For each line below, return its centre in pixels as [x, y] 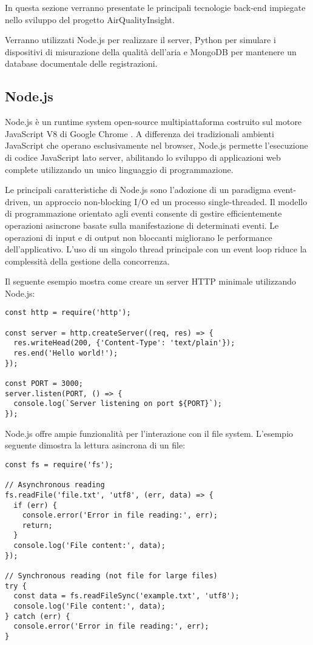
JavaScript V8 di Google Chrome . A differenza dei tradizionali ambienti [140, 133]
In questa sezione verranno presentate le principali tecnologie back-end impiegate [155, 7]
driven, [18, 201]
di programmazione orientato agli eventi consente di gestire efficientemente [143, 213]
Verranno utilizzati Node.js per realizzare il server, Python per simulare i [140, 40]
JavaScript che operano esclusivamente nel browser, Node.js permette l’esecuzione [156, 145]
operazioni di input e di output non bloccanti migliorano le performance [139, 237]
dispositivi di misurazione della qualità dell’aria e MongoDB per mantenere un [151, 51]
